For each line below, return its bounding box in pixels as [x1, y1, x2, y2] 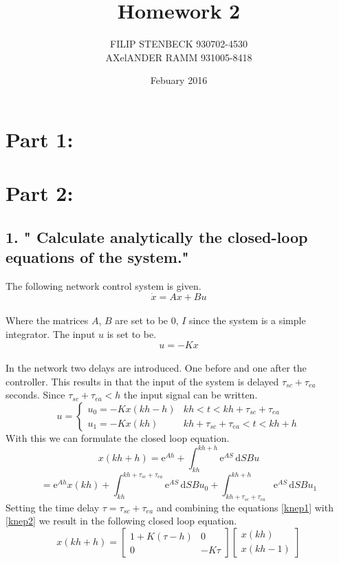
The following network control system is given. [6, 279, 201, 293]
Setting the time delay [6, 500, 100, 514]
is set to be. [107, 327, 157, 341]
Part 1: [6, 125, 74, 153]
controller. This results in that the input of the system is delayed [6, 374, 279, 388]
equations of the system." [6, 246, 189, 268]
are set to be [115, 313, 168, 328]
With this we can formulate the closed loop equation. [6, 431, 230, 445]
